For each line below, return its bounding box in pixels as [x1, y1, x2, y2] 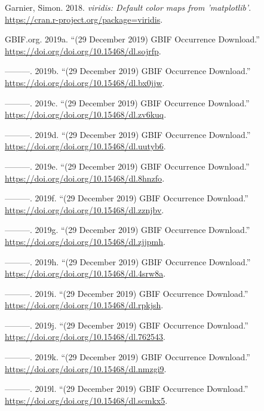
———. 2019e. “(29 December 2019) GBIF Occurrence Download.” [5, 160, 250, 172]
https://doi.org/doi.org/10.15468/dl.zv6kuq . [5, 108, 167, 121]
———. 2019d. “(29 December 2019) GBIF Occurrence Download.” [5, 128, 251, 140]
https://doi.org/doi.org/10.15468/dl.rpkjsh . [5, 299, 164, 311]
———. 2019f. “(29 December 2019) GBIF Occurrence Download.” [5, 192, 248, 204]
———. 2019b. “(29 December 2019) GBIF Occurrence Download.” [5, 65, 251, 77]
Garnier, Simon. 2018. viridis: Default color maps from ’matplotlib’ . [5, 1, 251, 13]
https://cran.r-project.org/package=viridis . [5, 13, 163, 25]
